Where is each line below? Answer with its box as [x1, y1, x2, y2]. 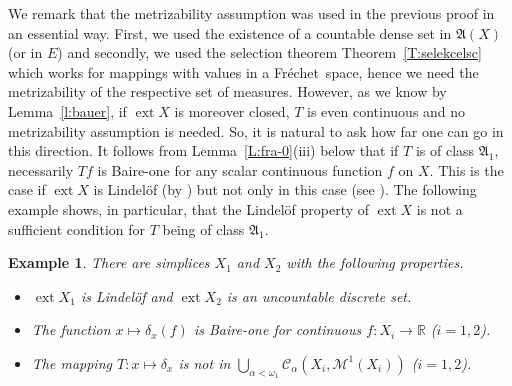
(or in [8, 42, 43, 63]
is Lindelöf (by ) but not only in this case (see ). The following [93, 179, 477, 200]
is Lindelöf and [80, 285, 173, 306]
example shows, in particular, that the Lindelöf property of [8, 198, 370, 219]
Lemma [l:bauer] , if [8, 100, 127, 121]
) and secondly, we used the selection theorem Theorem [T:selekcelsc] [57, 42, 482, 63]
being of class [162, 218, 245, 239]
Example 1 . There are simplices [8, 252, 210, 273]
